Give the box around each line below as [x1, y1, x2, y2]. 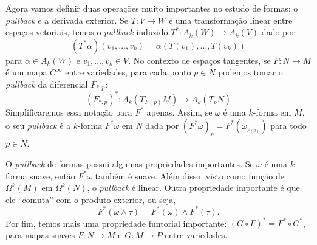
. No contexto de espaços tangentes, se [128, 53, 271, 66]
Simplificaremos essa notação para [5, 105, 132, 118]
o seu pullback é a [5, 119, 71, 131]
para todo [270, 119, 307, 131]
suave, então [30, 169, 75, 182]
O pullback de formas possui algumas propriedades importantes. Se [5, 157, 254, 170]
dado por [261, 26, 295, 38]
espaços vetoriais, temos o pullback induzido [5, 26, 168, 38]
